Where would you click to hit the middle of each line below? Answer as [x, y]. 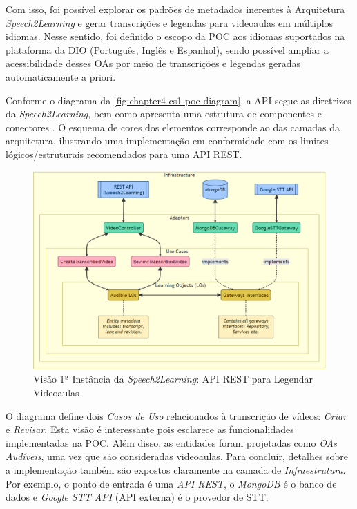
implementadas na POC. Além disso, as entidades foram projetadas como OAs [171, 442]
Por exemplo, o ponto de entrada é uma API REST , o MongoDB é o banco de [171, 483]
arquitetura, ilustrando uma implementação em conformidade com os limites [167, 141]
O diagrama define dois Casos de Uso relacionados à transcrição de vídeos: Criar [176, 415]
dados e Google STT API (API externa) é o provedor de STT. [137, 497]
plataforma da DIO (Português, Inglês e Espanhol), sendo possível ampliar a [167, 49]
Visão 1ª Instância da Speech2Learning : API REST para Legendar [173, 379]
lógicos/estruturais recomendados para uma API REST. [124, 154]
